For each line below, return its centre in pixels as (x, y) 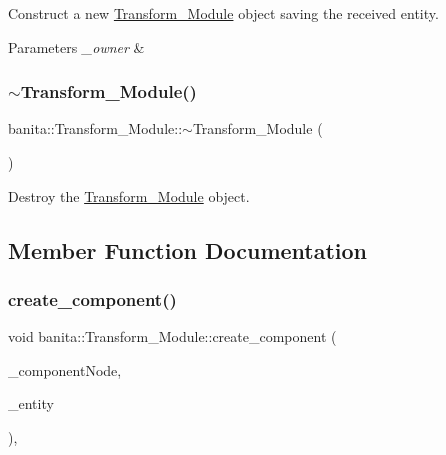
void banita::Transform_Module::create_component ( (172, 336)
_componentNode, (65, 369)
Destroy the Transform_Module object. (129, 195)
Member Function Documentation (188, 249)
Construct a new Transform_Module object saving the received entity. (223, 13)
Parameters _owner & (76, 46)
